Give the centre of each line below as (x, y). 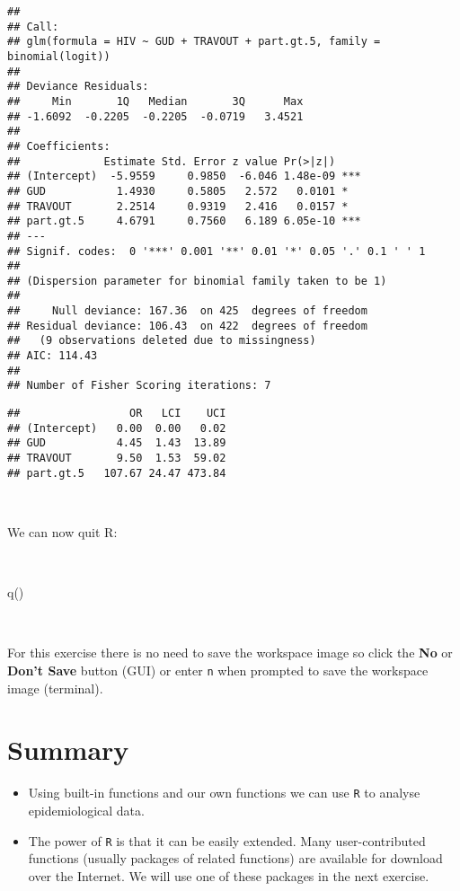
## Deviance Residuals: (78, 87)
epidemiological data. (86, 810)
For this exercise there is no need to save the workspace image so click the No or (230, 653)
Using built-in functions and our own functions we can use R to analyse (224, 793)
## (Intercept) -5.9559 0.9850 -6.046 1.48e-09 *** (184, 176)
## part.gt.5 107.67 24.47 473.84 (117, 473)
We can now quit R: (62, 531)
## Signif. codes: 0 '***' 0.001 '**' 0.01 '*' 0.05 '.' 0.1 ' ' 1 (217, 251)
